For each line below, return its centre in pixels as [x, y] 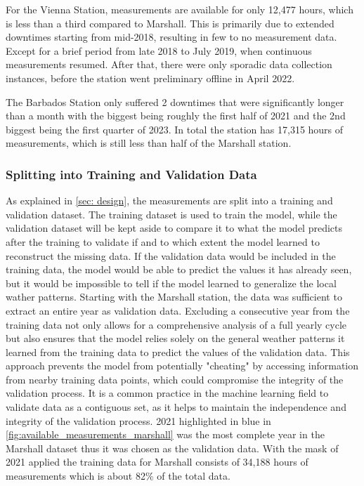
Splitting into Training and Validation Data [131, 174]
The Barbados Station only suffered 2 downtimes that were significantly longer [175, 101]
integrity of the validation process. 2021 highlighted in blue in [138, 420]
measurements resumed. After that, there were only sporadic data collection [169, 64]
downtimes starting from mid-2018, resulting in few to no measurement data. [171, 37]
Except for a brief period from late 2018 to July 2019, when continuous [159, 50]
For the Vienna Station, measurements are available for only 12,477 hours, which [180, 9]
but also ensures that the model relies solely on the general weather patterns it [175, 338]
